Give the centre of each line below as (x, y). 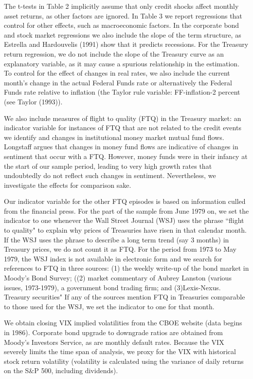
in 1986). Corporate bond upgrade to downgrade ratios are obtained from (113, 332)
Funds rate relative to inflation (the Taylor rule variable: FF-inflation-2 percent (122, 92)
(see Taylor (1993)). (33, 101)
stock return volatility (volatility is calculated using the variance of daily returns (124, 361)
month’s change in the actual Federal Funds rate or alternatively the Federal (118, 82)
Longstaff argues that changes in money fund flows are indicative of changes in (121, 147)
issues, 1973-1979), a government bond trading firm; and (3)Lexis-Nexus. (112, 287)
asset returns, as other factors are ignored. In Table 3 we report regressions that (123, 15)
